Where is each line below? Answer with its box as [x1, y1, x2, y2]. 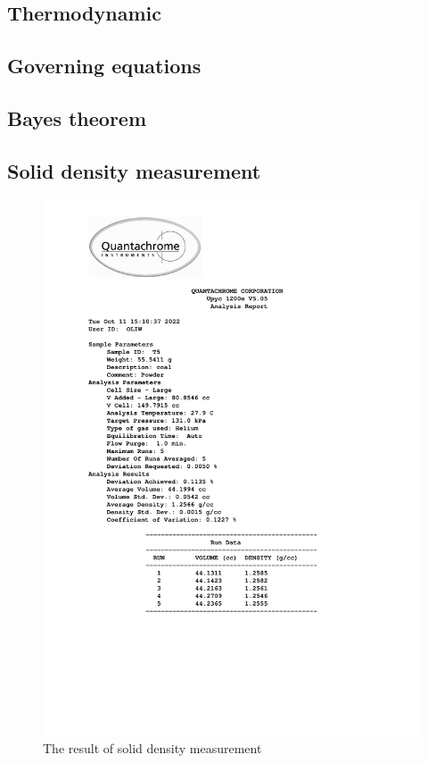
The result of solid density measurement [43, 739, 262, 758]
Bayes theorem [7, 104, 147, 131]
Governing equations [7, 52, 202, 80]
